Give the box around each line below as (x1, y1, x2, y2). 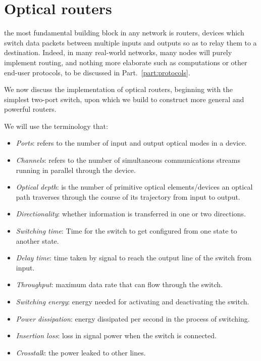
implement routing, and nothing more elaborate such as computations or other (4, 57, 247, 67)
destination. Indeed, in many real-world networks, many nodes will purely (4, 47, 232, 58)
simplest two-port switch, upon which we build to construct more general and (4, 94, 244, 104)
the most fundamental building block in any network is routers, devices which (4, 27, 244, 38)
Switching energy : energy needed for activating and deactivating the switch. (16, 296, 249, 306)
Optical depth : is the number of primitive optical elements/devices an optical (16, 182, 253, 192)
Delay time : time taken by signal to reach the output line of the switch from (16, 252, 252, 263)
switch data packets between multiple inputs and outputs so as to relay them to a (4, 37, 257, 48)
